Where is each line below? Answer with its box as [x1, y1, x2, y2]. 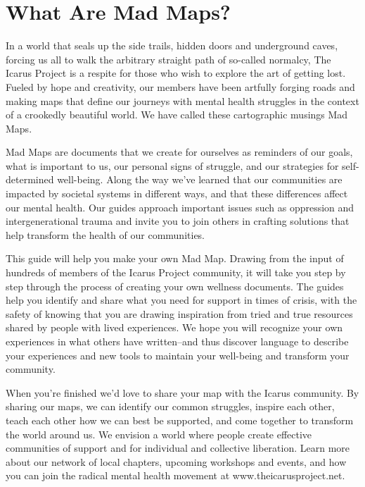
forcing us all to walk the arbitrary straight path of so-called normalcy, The [6, 51, 331, 66]
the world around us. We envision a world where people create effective [6, 426, 312, 441]
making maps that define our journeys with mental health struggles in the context [6, 93, 359, 108]
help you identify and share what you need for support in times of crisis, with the [6, 292, 357, 307]
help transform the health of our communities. [6, 227, 205, 242]
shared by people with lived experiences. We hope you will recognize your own [6, 320, 343, 335]
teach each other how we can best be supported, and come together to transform [6, 412, 354, 427]
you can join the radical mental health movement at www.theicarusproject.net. [6, 468, 345, 483]
